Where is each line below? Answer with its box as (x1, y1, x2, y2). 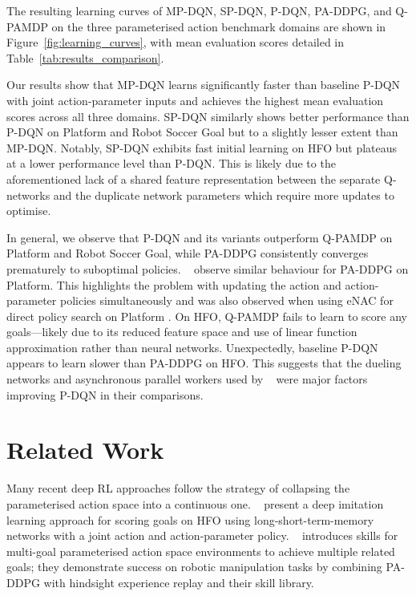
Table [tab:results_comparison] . (6, 49, 164, 66)
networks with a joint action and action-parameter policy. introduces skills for (6, 527, 398, 544)
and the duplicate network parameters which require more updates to (53, 186, 394, 203)
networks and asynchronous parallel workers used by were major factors (6, 371, 368, 387)
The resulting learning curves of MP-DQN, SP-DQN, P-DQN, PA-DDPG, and (6, 2, 392, 18)
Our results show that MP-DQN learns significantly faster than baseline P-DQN (6, 76, 401, 93)
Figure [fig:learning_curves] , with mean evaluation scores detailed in (6, 34, 345, 51)
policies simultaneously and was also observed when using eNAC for (59, 292, 394, 309)
